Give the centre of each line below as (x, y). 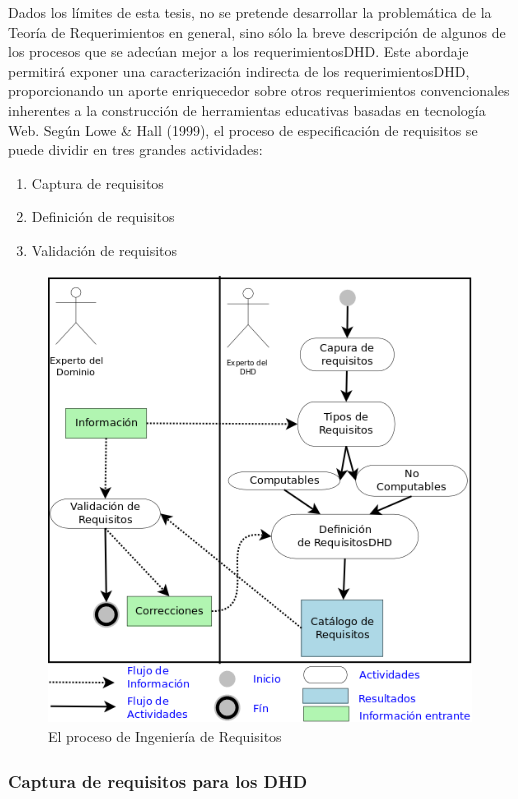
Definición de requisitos (103, 216)
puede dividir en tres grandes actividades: (135, 149)
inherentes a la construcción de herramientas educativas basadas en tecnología (247, 109)
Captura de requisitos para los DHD (158, 780)
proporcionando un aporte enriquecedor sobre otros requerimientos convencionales (259, 90)
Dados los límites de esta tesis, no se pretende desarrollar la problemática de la (250, 12)
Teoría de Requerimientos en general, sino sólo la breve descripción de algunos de (257, 31)
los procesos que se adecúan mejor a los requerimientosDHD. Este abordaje (238, 51)
